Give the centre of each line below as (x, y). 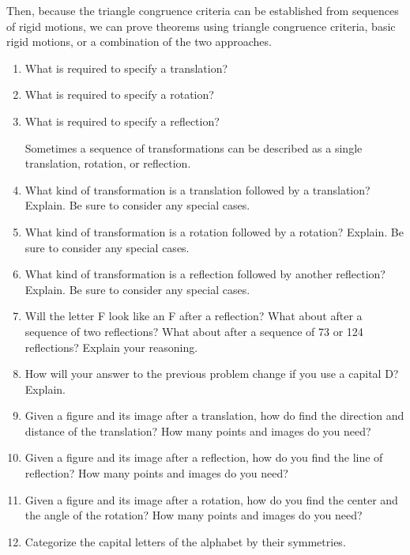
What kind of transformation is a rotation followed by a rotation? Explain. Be (214, 231)
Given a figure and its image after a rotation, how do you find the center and (211, 499)
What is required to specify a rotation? (119, 94)
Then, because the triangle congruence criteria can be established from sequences (203, 10)
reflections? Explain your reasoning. (111, 347)
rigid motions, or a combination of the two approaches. (139, 42)
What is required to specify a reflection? (122, 121)
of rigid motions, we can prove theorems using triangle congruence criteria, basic (201, 26)
